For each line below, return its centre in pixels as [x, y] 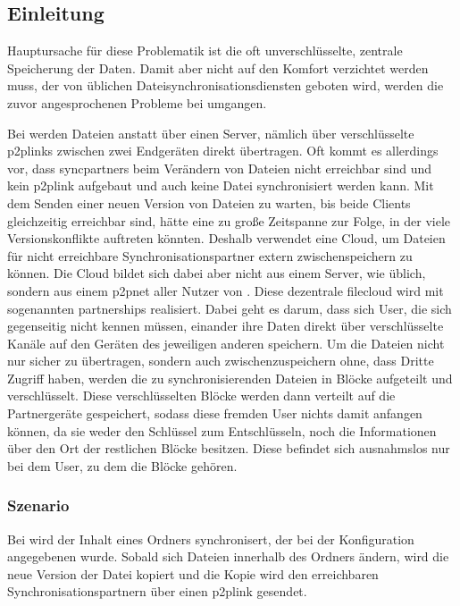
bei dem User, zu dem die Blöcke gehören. [122, 465]
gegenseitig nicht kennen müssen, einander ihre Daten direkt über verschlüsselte [226, 326]
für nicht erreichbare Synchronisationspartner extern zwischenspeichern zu [210, 255]
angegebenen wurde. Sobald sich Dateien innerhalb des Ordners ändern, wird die [228, 556]
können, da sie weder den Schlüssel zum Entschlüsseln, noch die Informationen [222, 430]
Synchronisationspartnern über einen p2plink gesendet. [157, 591]
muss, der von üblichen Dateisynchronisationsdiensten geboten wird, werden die [226, 85]
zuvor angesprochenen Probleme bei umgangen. [137, 102]
